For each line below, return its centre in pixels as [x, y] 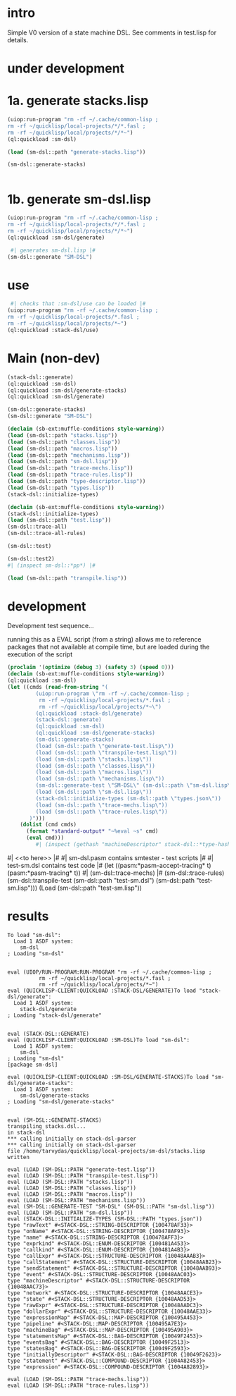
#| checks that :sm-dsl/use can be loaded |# [78, 304]
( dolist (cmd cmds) [48, 825]
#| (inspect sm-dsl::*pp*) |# [52, 565]
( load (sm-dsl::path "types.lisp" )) [61, 488]
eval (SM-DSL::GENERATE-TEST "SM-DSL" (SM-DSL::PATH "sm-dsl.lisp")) [111, 1206]
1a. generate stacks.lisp [78, 101]
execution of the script [40, 654]
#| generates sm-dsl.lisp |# [53, 250]
